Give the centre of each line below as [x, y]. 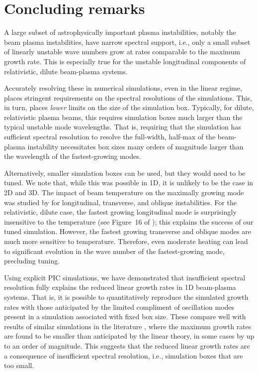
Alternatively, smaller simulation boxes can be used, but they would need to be [125, 173]
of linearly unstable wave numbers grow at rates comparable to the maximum [122, 52]
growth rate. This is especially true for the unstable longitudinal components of [125, 61]
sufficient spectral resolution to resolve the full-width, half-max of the [110, 137]
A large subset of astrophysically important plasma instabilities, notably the [120, 32]
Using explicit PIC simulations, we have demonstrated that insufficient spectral [125, 277]
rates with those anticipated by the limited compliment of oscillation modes [119, 307]
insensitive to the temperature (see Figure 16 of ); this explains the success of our [129, 221]
